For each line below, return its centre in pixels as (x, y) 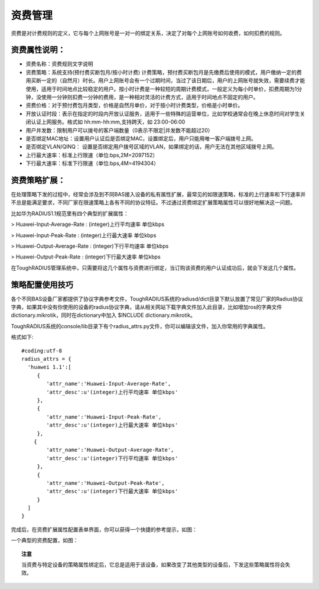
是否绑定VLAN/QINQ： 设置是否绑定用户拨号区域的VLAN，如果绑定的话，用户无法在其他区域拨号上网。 (152, 147)
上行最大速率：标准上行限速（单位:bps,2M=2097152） (92, 155)
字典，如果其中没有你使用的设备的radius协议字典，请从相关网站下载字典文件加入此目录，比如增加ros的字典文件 (147, 307)
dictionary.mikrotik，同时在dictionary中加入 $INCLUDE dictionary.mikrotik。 (103, 315)
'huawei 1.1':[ (49, 367)
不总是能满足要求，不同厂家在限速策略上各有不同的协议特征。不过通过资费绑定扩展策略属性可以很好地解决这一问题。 (153, 203)
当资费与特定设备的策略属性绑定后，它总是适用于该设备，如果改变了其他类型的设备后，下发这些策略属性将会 (153, 565)
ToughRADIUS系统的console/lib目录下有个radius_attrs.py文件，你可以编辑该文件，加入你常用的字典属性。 (140, 326)
